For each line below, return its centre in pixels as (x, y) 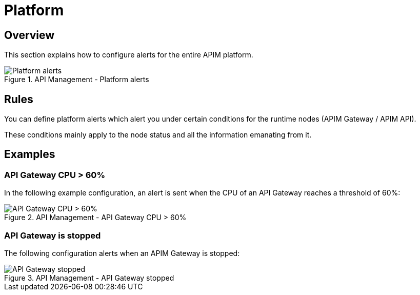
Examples (30, 154)
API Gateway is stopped (53, 235)
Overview (29, 35)
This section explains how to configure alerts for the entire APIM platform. (129, 55)
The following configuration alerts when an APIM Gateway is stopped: (122, 253)
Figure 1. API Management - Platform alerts (77, 80)
